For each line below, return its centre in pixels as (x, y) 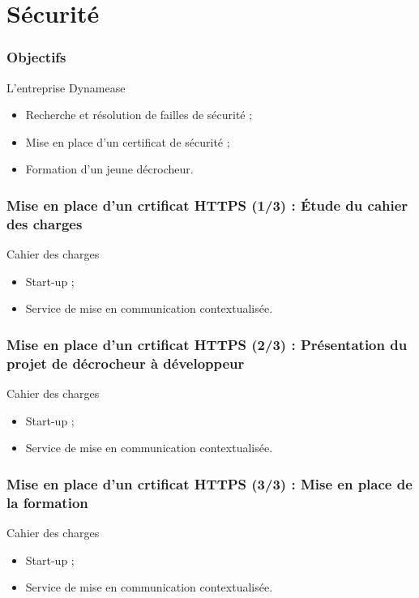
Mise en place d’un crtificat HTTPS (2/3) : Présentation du (207, 344)
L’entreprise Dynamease (66, 87)
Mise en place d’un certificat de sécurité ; (128, 141)
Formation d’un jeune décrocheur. (109, 169)
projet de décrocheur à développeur (126, 363)
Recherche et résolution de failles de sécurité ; (139, 115)
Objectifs (36, 57)
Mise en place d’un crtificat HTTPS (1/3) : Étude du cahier (207, 205)
